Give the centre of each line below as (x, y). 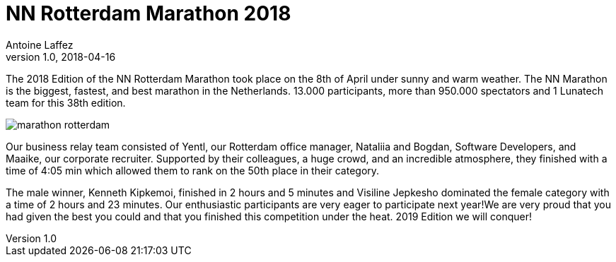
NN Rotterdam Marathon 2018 (149, 13)
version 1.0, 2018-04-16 (61, 56)
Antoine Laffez (40, 44)
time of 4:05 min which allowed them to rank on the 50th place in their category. (193, 170)
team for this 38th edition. (66, 102)
